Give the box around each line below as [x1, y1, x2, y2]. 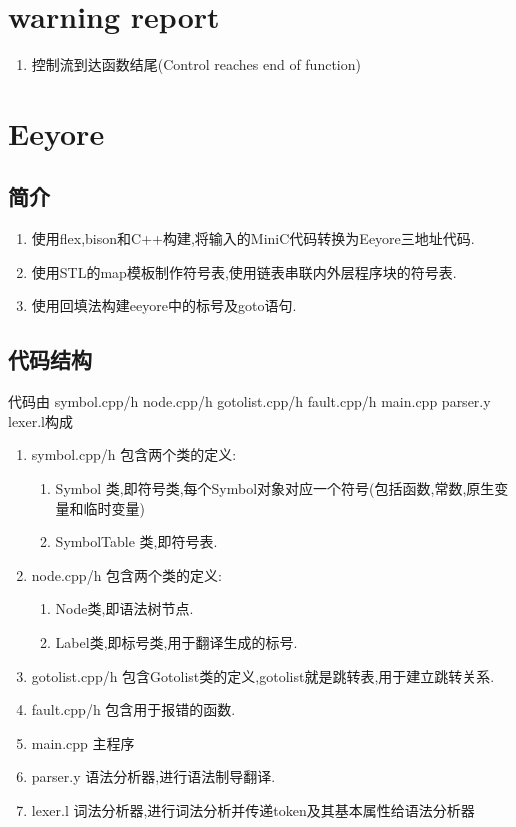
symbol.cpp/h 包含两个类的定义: [31, 444, 237, 465]
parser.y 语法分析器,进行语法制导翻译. [31, 766, 276, 787]
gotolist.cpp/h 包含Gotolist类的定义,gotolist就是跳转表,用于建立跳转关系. [31, 665, 495, 686]
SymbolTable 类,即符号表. [55, 531, 218, 552]
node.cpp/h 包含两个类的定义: [31, 564, 222, 585]
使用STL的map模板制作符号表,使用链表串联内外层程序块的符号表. [31, 261, 457, 282]
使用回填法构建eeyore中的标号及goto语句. [31, 295, 297, 316]
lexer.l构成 [8, 410, 73, 431]
